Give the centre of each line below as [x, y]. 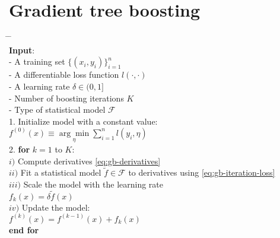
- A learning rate [39, 86]
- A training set [37, 61]
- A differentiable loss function [64, 74]
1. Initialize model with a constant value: [83, 121]
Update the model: [56, 207]
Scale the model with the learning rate [93, 184]
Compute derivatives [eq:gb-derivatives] [89, 161]
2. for [20, 149]
